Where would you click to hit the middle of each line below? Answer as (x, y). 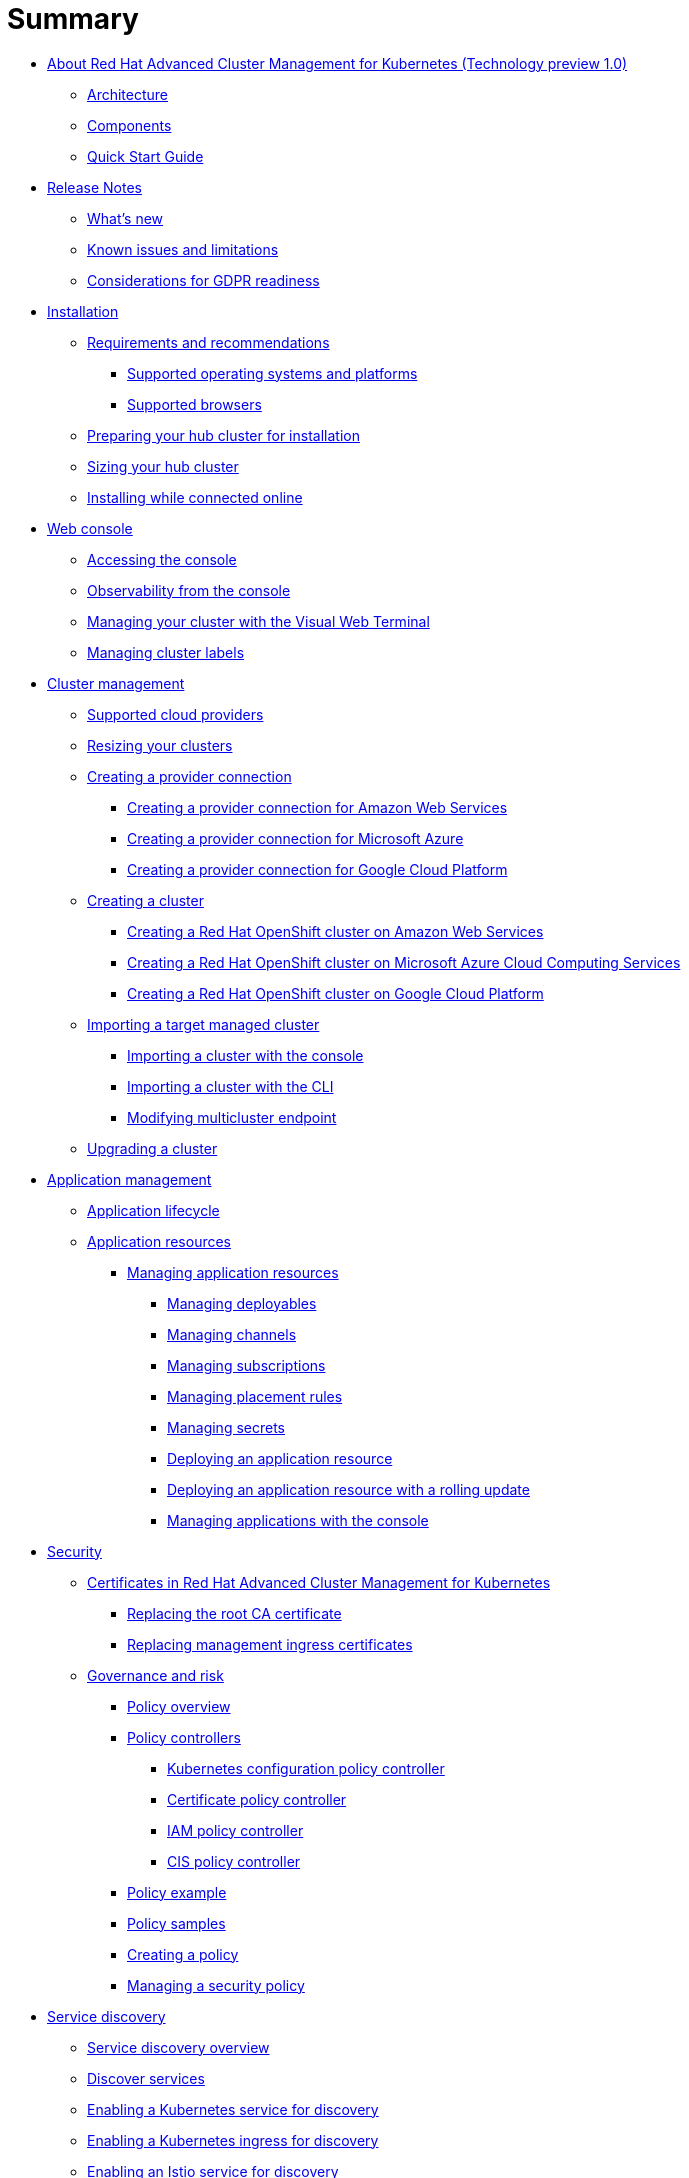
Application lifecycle (153, 1210)
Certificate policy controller (257, 1799)
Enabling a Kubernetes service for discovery (233, 2109)
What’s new (125, 218)
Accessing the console (162, 559)
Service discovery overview (178, 2047)
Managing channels (232, 1334)
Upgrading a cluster (152, 1148)
